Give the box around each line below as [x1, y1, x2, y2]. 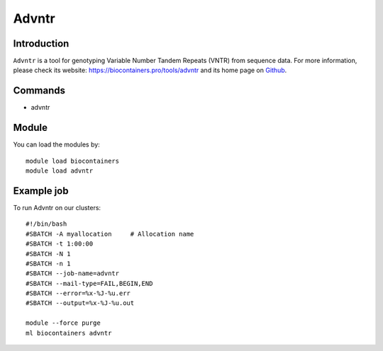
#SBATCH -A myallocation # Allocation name [26, 230, 194, 238]
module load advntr [26, 167, 94, 175]
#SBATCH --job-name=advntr [26, 270, 120, 277]
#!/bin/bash [26, 220, 67, 228]
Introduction [13, 38, 70, 50]
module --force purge [26, 319, 101, 327]
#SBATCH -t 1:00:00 [26, 240, 94, 248]
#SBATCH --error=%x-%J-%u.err [26, 289, 131, 297]
